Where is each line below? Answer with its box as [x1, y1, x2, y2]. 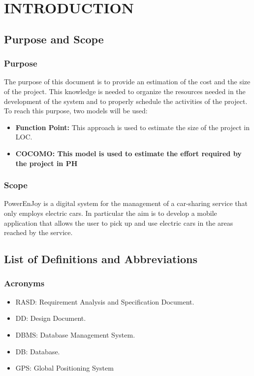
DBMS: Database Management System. [15, 329, 135, 340]
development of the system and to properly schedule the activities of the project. [4, 96, 248, 106]
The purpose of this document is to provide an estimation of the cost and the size [4, 76, 251, 87]
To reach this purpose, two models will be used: [4, 105, 148, 116]
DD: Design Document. [15, 313, 86, 323]
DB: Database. [15, 346, 60, 356]
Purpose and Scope [4, 31, 104, 46]
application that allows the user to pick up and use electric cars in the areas [4, 217, 233, 228]
